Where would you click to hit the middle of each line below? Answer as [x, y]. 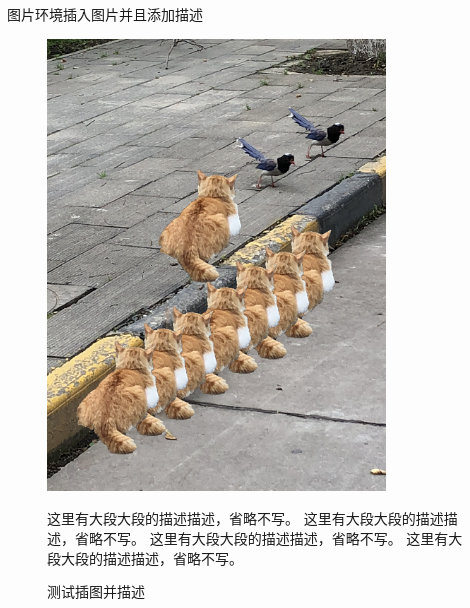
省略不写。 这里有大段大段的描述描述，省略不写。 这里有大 [268, 538]
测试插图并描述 [96, 591]
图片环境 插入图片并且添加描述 [105, 14]
